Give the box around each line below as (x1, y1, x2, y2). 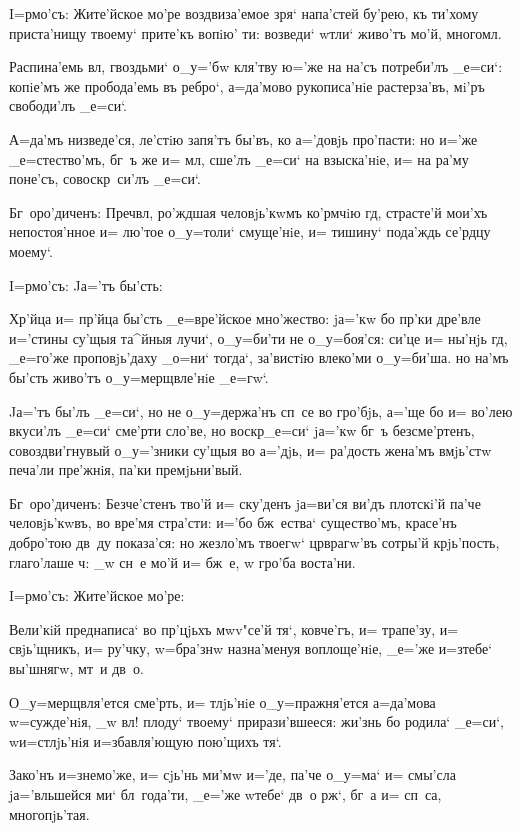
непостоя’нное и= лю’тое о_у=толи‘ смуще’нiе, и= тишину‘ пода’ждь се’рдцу (9, 221, 491, 242)
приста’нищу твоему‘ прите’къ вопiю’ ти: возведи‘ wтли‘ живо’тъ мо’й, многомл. (9, 22, 502, 43)
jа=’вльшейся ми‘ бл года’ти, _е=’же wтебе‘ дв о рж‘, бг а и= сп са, (9, 784, 442, 804)
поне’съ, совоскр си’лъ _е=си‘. (9, 168, 201, 189)
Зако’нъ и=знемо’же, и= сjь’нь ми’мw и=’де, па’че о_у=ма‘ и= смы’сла (9, 764, 456, 785)
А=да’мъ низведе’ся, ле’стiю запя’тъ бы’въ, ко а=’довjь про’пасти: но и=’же (9, 128, 478, 149)
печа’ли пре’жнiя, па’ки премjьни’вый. (9, 459, 243, 480)
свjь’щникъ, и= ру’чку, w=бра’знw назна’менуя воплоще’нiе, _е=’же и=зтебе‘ (9, 638, 493, 659)
